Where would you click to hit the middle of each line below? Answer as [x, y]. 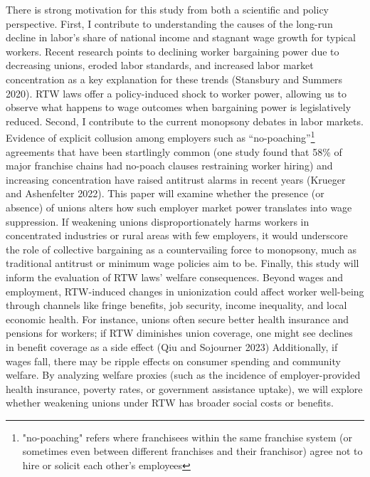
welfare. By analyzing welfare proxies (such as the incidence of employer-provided [183, 375]
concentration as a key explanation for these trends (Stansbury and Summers [174, 79]
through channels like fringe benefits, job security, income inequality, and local [176, 305]
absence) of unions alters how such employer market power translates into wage [179, 207]
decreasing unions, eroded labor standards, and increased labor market [160, 65]
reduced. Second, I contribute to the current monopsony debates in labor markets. [185, 121]
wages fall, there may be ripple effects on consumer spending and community [173, 361]
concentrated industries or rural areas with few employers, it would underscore [177, 235]
